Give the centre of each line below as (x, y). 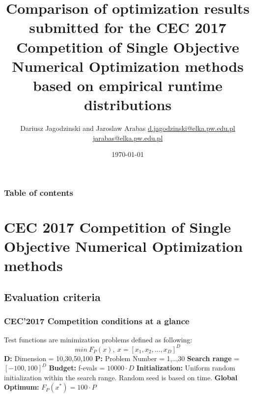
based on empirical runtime (128, 85)
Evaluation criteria (52, 296)
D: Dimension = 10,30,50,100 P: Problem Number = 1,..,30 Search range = (122, 358)
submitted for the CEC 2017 (128, 27)
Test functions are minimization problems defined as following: (98, 339)
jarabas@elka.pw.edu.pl (128, 137)
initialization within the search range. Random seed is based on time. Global (121, 377)
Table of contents (39, 192)
